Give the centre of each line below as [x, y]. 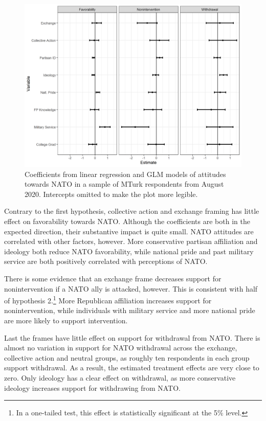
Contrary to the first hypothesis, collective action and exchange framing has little [132, 211]
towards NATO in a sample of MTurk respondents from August [124, 184]
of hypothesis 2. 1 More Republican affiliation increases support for [108, 300]
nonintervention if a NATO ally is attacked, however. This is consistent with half [131, 288]
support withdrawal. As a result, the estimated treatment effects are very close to [132, 368]
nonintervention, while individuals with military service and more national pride [130, 310]
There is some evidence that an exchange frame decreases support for [113, 278]
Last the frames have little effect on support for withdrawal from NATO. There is [132, 337]
